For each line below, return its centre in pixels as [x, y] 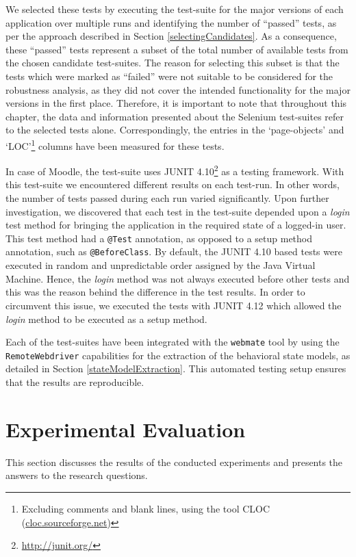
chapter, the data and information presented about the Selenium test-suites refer [175, 116]
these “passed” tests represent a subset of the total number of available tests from [177, 49]
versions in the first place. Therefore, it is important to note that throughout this [176, 103]
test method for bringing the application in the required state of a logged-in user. [176, 225]
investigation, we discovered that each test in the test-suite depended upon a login [178, 211]
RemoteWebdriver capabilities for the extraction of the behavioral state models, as [178, 355]
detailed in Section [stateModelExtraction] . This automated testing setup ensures [176, 368]
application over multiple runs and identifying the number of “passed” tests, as [171, 22]
